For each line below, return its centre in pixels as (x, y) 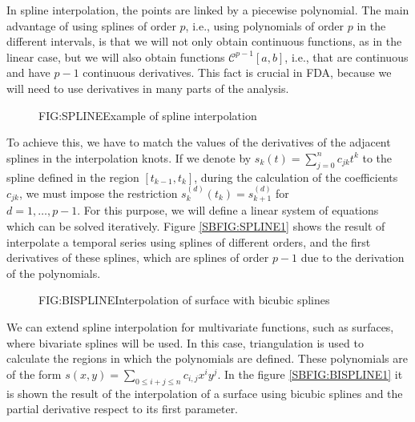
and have (28, 72)
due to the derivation (353, 257)
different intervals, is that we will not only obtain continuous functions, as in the (204, 41)
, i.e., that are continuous (347, 56)
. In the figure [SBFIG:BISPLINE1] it (310, 374)
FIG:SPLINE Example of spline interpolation (148, 115)
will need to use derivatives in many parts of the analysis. (148, 88)
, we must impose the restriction (99, 193)
